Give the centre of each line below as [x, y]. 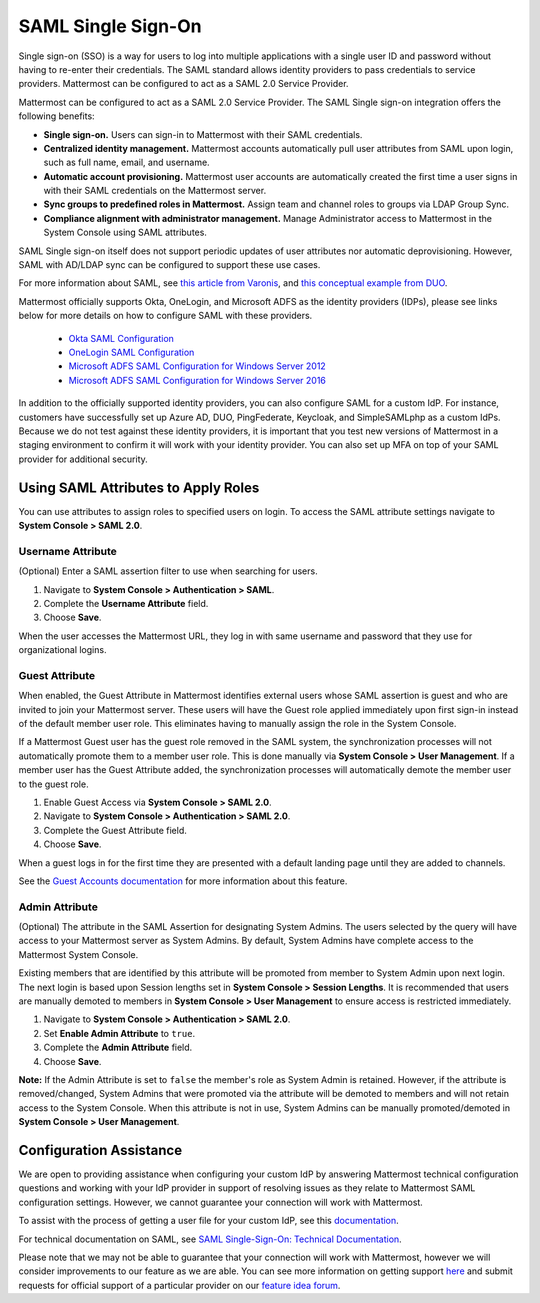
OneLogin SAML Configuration [131, 352]
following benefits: [56, 116]
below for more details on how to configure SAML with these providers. [165, 316]
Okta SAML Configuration [121, 338]
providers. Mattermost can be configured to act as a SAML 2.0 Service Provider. [183, 84]
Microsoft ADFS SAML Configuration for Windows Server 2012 [197, 366]
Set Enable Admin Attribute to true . [119, 1033]
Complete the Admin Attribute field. [118, 1047]
